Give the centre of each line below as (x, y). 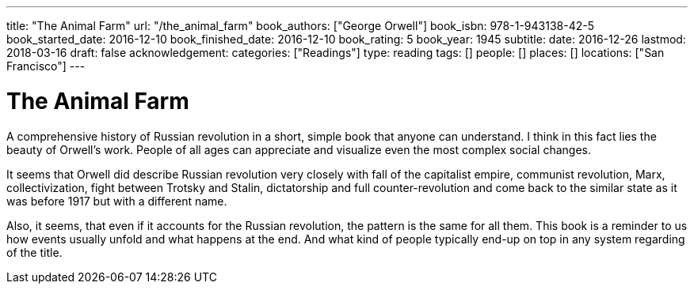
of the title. (34, 252)
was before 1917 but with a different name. (117, 201)
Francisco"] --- (46, 66)
